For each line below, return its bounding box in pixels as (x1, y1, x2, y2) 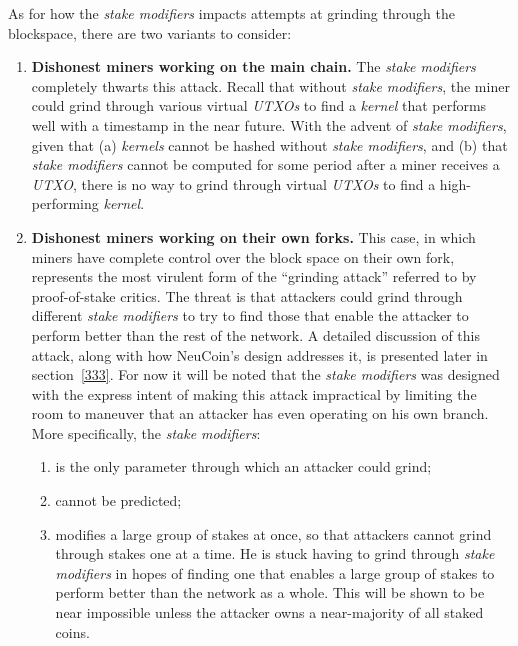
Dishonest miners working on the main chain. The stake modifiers (31, 56, 476, 77)
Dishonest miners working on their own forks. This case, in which (31, 226, 476, 247)
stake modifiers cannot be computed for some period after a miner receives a (31, 154, 500, 175)
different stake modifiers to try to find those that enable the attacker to (31, 305, 469, 326)
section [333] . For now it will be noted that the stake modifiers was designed (31, 364, 500, 385)
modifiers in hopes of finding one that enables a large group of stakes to (55, 562, 495, 583)
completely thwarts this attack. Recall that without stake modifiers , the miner (31, 75, 510, 96)
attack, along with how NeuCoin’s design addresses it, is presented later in (31, 344, 488, 365)
